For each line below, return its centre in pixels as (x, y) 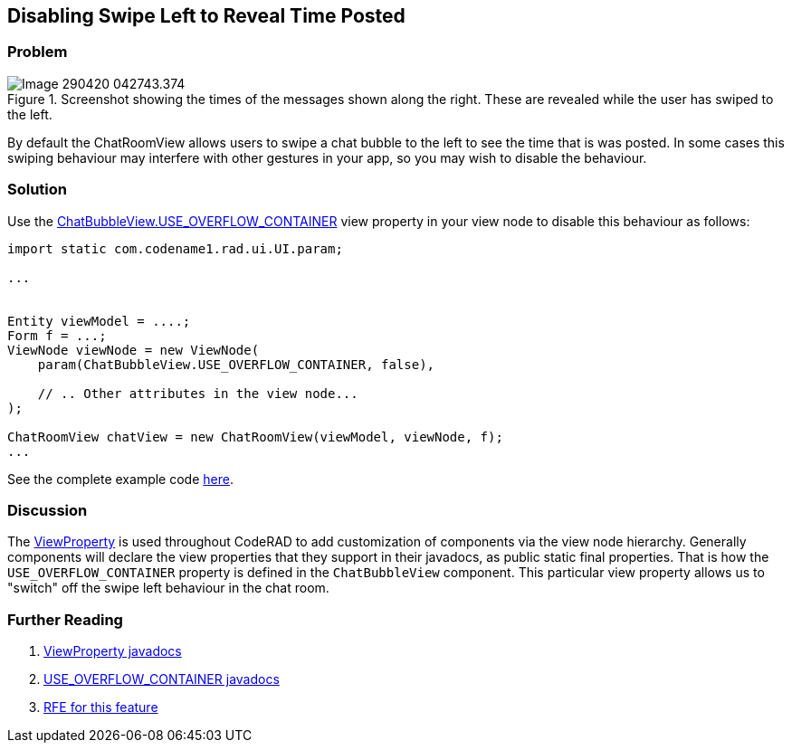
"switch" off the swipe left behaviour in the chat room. (168, 588)
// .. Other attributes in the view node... (198, 393)
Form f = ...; (57, 335)
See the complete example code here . (120, 479)
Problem (38, 52)
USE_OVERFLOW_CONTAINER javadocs (162, 679)
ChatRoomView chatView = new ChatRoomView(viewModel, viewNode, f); (255, 437)
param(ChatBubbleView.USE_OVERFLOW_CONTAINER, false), (236, 364)
